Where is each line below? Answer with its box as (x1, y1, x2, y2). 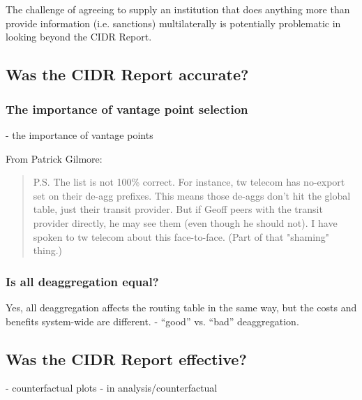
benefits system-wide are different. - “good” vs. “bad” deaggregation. (6, 313, 299, 328)
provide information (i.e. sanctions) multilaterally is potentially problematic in (6, 15, 341, 30)
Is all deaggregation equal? (6, 272, 159, 290)
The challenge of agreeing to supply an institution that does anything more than (6, 2, 350, 17)
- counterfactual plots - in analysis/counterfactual (6, 380, 218, 395)
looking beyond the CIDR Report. (6, 29, 152, 44)
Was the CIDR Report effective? (6, 348, 247, 369)
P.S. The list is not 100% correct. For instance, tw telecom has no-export (33, 175, 345, 189)
